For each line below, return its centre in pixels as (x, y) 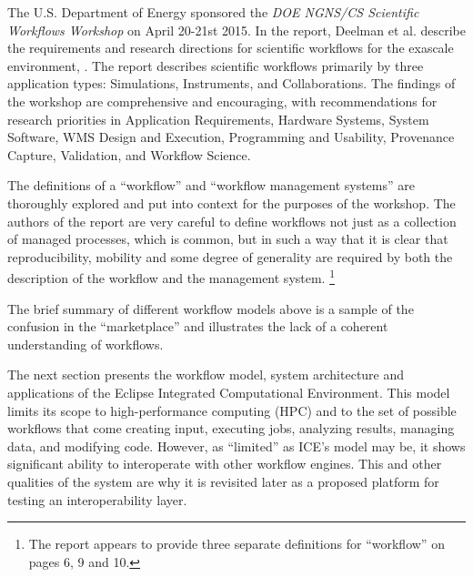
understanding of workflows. (86, 344)
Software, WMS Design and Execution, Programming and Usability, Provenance (231, 137)
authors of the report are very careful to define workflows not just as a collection (232, 221)
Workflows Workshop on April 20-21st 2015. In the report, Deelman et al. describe (236, 30)
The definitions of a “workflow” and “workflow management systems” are (211, 185)
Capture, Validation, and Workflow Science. (129, 154)
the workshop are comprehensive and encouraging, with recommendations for (222, 101)
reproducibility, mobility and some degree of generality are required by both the (230, 256)
